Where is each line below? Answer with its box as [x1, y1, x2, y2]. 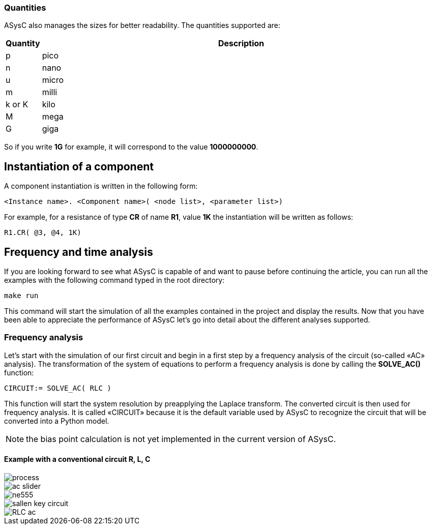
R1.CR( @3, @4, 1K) [4, 228, 81, 237]
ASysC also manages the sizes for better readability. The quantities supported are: [4, 21, 280, 30]
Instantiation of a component [4, 160, 154, 173]
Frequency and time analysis [4, 245, 153, 258]
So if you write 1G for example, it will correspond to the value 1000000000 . [4, 142, 258, 152]
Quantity [6, 38, 40, 49]
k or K [6, 99, 28, 110]
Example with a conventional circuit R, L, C [4, 455, 151, 464]
